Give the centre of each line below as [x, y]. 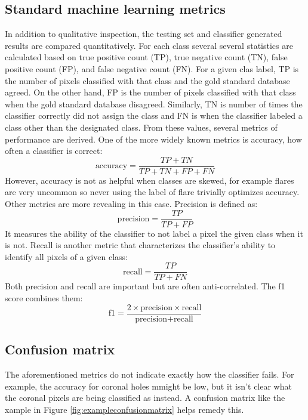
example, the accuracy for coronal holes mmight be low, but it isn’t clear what [148, 386]
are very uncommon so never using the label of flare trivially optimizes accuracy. [152, 192]
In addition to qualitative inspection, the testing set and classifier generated [144, 34]
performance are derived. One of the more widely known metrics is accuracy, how [153, 139]
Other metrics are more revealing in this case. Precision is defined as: [131, 203]
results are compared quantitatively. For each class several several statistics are [149, 45]
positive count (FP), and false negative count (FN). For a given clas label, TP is [152, 68]
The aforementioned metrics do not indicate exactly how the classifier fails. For [150, 374]
